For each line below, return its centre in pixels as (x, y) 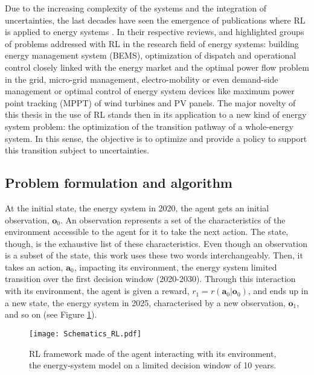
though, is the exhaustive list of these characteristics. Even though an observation (156, 243)
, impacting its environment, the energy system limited (175, 267)
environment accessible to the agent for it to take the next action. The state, (147, 232)
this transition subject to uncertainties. (77, 150)
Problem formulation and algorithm (119, 183)
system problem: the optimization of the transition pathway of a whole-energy (149, 126)
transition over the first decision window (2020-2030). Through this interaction (150, 279)
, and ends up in (278, 291)
